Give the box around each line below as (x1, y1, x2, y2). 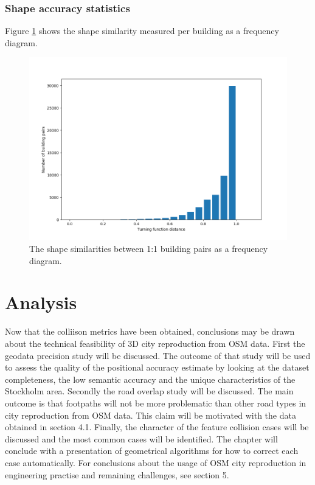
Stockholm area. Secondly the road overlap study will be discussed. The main (5, 385, 294, 397)
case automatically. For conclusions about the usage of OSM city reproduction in (5, 456, 306, 469)
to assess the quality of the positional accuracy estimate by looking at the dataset (5, 361, 310, 374)
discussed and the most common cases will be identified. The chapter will (5, 432, 278, 445)
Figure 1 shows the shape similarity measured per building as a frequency (5, 24, 279, 37)
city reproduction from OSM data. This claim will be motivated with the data (5, 408, 296, 421)
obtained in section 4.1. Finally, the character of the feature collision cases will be (5, 420, 309, 433)
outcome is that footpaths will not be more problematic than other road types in (5, 396, 306, 409)
